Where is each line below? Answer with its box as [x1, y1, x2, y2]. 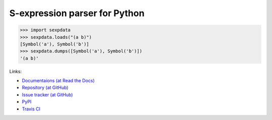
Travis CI [22, 106, 40, 112]
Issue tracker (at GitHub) [22, 91, 73, 98]
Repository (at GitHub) [22, 85, 69, 91]
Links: [9, 68, 22, 74]
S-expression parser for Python [9, 8, 145, 19]
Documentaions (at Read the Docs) [22, 78, 95, 84]
